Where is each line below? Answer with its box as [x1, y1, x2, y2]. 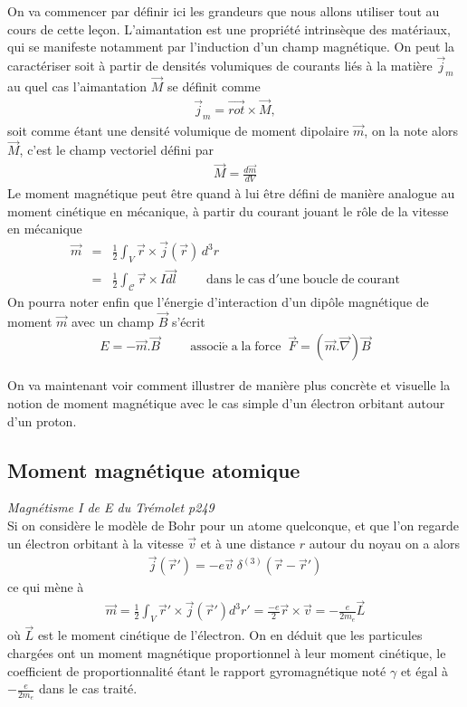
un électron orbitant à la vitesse [7, 533, 184, 552]
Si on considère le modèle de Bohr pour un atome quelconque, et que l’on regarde [7, 516, 460, 535]
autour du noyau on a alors [309, 533, 460, 552]
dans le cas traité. [38, 679, 138, 698]
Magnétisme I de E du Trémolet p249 [7, 498, 214, 517]
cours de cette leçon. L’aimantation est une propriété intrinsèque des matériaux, [7, 19, 451, 38]
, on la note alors [364, 120, 458, 139]
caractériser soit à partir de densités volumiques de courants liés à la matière [7, 56, 433, 74]
